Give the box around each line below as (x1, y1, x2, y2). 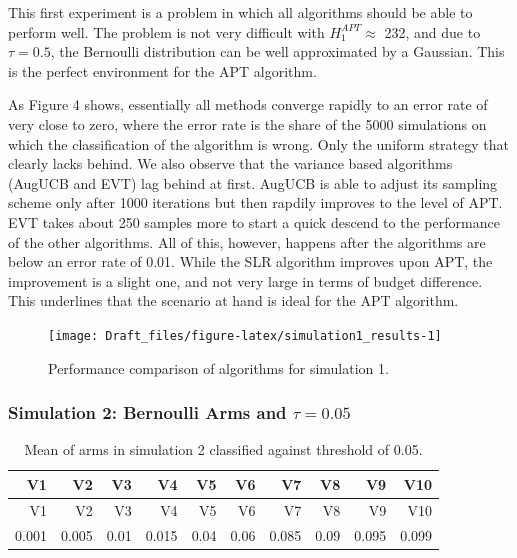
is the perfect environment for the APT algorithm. (8, 60, 317, 81)
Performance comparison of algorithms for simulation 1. (48, 357, 389, 378)
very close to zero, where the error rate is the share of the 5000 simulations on (8, 113, 487, 134)
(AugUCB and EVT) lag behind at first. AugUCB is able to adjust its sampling (8, 172, 498, 193)
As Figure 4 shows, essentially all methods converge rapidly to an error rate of (8, 94, 488, 115)
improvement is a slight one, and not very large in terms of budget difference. (8, 270, 483, 291)
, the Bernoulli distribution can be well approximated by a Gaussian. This (50, 41, 505, 62)
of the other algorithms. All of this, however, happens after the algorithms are (8, 231, 486, 252)
